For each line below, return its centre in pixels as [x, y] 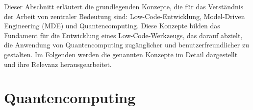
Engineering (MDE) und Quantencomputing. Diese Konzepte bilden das [112, 26]
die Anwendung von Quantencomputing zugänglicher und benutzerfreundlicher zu [126, 45]
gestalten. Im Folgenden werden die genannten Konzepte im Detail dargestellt [121, 54]
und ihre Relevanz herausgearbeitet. [58, 64]
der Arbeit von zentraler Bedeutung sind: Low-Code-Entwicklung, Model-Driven [125, 16]
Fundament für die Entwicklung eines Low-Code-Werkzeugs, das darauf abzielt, [123, 35]
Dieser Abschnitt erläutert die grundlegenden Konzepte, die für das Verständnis [124, 6]
